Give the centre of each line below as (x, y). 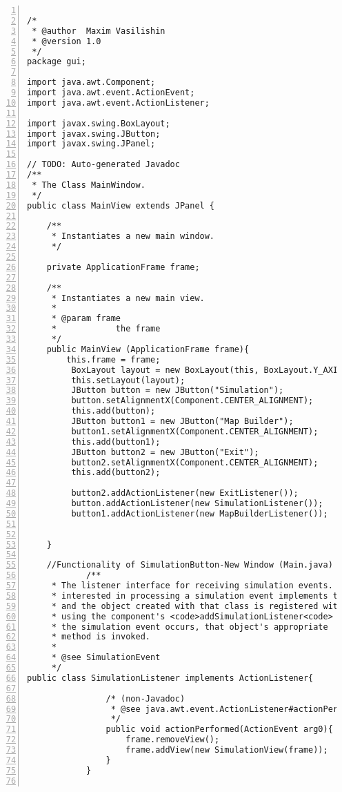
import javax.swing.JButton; (94, 134)
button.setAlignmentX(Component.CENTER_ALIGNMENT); (192, 401)
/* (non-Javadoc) (145, 698)
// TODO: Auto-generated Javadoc (103, 165)
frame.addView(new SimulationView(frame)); (227, 750)
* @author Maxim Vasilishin (99, 31)
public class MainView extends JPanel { (121, 205)
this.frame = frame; (113, 359)
